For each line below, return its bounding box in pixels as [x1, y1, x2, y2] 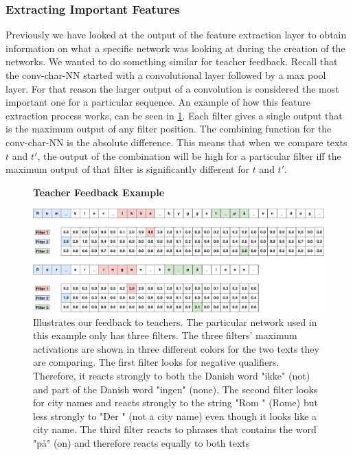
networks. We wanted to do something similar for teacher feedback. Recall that [5, 54, 338, 69]
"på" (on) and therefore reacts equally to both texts [33, 436, 250, 450]
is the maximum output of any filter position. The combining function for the [5, 121, 332, 136]
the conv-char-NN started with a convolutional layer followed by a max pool [5, 68, 326, 82]
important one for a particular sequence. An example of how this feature [5, 95, 311, 109]
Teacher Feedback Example [33, 185, 165, 199]
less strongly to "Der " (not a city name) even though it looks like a [33, 408, 317, 423]
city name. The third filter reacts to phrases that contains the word [33, 422, 317, 436]
